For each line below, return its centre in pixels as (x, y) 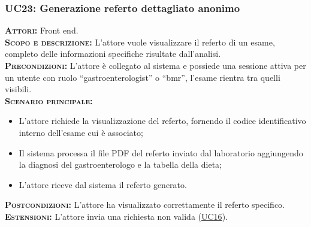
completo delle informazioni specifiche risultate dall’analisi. (113, 54)
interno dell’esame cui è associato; (81, 132)
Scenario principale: (49, 100)
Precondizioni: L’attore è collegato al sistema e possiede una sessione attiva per (155, 65)
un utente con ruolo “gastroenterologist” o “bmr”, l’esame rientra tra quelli (143, 77)
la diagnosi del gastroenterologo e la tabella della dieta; (120, 164)
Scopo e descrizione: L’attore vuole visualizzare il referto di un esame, (140, 42)
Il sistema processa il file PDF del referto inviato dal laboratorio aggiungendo (161, 152)
